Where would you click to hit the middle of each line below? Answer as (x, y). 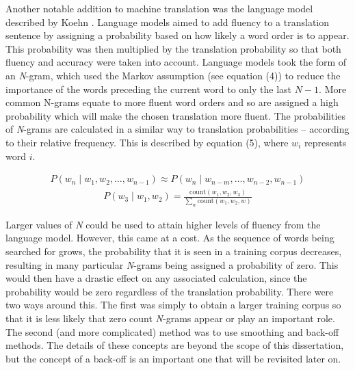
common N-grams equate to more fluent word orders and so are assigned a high (172, 102)
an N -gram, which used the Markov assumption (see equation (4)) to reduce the (173, 75)
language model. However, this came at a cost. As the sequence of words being (170, 238)
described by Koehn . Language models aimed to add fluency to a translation (168, 22)
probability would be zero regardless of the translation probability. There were (170, 291)
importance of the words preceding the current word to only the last (149, 89)
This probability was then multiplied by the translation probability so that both (173, 48)
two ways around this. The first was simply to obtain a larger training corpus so (173, 305)
